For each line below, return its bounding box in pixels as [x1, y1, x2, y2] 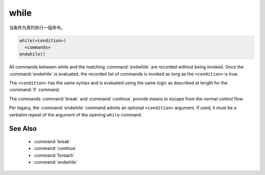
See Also [9, 124, 37, 133]
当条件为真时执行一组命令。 [9, 25, 65, 30]
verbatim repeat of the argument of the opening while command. [9, 112, 142, 117]
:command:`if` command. [9, 87, 60, 93]
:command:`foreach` [33, 152, 75, 158]
